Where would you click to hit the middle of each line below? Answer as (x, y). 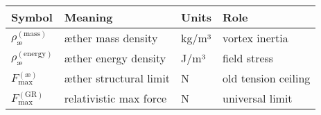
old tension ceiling (266, 78)
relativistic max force (115, 98)
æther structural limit (117, 78)
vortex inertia (255, 38)
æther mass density (111, 38)
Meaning (88, 17)
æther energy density (115, 58)
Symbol (32, 17)
